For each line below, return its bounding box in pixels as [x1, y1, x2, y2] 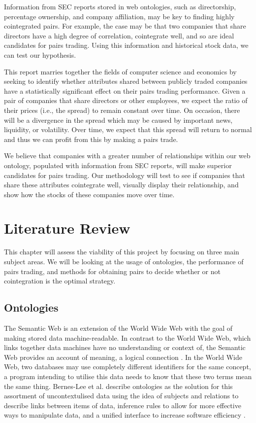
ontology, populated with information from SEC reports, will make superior [4, 160, 232, 170]
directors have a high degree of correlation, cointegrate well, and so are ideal [4, 30, 234, 40]
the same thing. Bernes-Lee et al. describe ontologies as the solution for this [4, 381, 233, 391]
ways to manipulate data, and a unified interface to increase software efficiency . [4, 410, 246, 420]
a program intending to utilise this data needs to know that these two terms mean [4, 371, 252, 381]
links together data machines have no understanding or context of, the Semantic [4, 342, 246, 352]
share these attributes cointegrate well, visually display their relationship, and [4, 179, 239, 190]
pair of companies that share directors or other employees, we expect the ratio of [4, 95, 248, 106]
